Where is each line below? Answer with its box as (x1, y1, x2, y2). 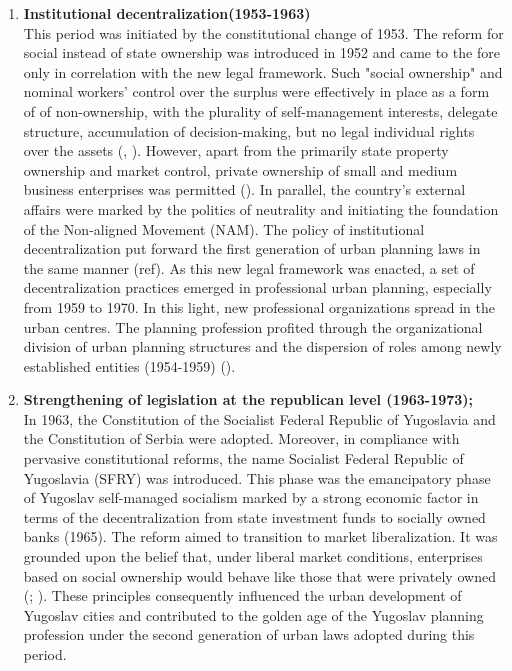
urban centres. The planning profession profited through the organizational (23, 316, 483, 337)
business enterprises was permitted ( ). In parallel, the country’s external (23, 179, 466, 200)
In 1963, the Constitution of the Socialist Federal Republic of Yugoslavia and (23, 408, 496, 429)
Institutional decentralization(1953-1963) (23, 3, 311, 23)
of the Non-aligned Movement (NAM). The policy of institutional (23, 218, 425, 239)
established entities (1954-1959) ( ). (23, 355, 236, 376)
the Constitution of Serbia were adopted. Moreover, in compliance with (23, 428, 460, 449)
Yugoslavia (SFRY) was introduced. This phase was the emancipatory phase (23, 467, 491, 488)
